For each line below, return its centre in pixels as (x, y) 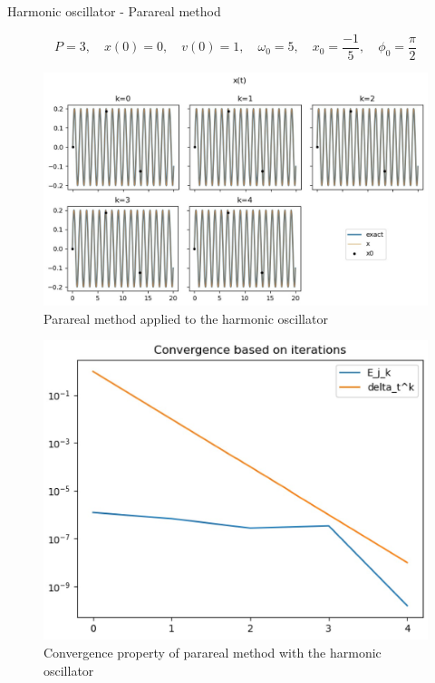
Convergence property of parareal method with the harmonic (213, 652)
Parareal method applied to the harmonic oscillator (186, 318)
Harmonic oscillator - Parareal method (114, 11)
